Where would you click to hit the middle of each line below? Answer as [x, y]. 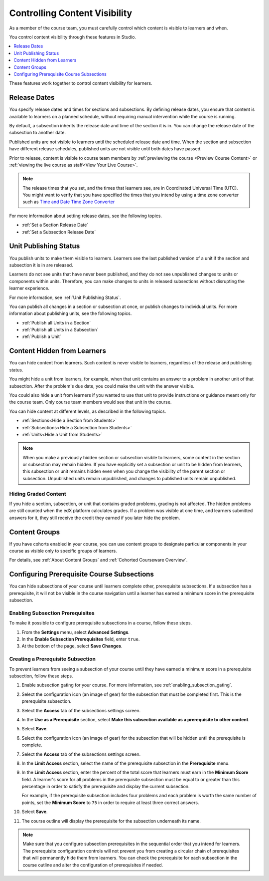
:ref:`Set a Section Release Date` [55, 225]
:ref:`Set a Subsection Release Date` [59, 232]
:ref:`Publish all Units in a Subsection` [60, 330]
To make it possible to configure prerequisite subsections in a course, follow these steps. [101, 623]
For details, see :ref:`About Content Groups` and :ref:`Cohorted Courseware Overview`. [98, 560]
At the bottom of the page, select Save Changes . [72, 646]
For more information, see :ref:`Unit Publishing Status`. [65, 297]
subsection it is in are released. [41, 265]
